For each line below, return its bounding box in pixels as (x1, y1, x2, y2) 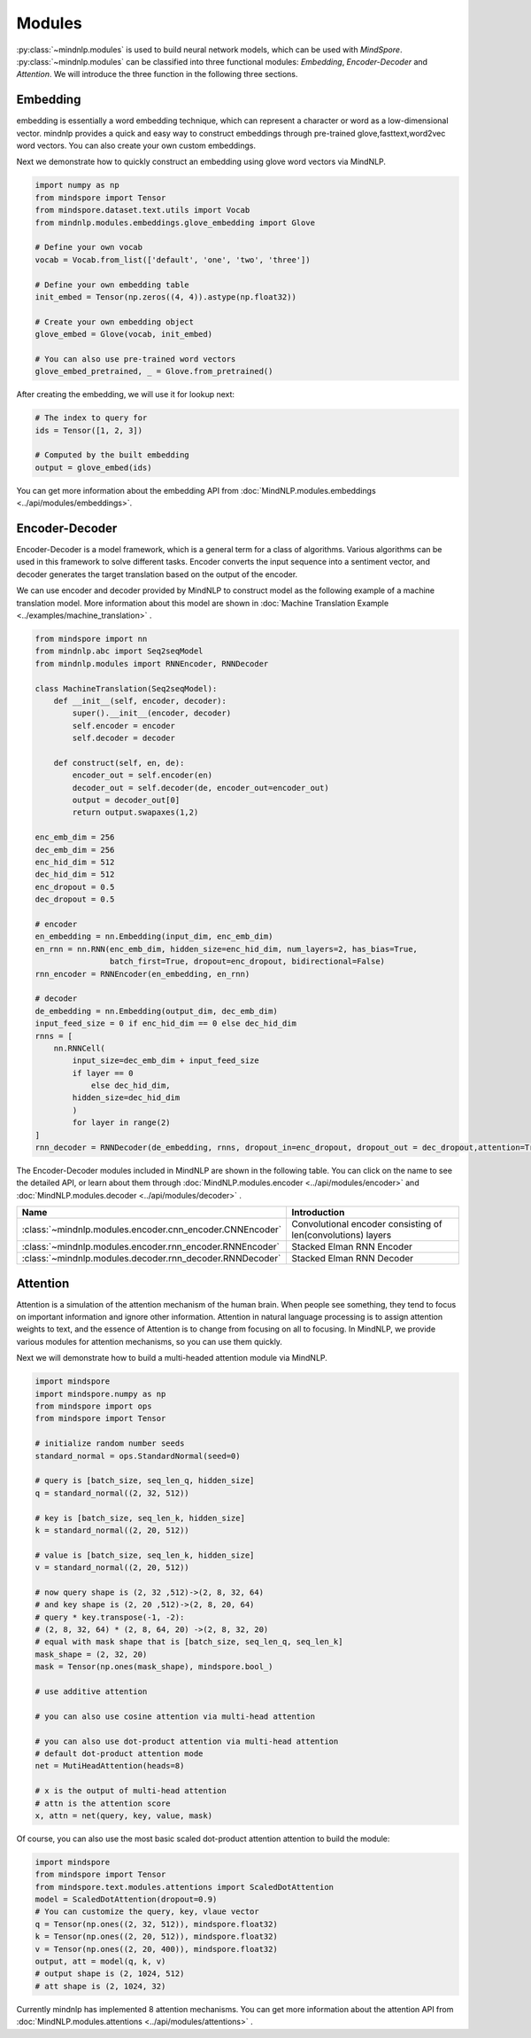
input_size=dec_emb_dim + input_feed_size (72, 1056, 260, 1066)
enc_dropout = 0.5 (35, 882, 115, 892)
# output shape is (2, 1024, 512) (35, 1969, 185, 1979)
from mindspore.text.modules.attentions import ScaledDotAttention (35, 1882, 335, 1892)
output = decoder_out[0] (72, 795, 181, 806)
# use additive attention (35, 1687, 148, 1697)
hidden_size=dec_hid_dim (72, 1093, 181, 1103)
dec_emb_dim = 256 (35, 845, 115, 855)
